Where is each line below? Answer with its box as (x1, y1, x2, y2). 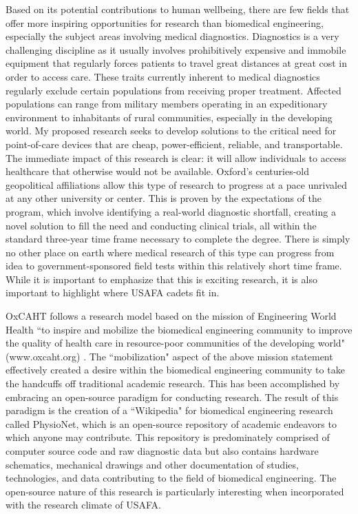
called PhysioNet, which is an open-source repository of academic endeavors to (6, 416, 337, 431)
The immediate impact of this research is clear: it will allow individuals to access (6, 150, 346, 165)
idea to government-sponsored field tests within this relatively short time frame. (6, 258, 342, 273)
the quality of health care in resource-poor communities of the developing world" (6, 336, 345, 350)
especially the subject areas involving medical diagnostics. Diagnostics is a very (6, 29, 339, 43)
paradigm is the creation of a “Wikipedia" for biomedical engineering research (6, 403, 333, 418)
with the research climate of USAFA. (6, 497, 161, 512)
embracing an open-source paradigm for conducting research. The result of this (6, 389, 339, 404)
